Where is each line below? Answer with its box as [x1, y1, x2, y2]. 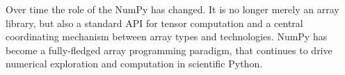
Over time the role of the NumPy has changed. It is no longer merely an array [6, 2, 339, 16]
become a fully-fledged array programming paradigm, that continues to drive [6, 42, 332, 57]
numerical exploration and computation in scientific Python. [6, 56, 263, 71]
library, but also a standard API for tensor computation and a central [6, 15, 303, 30]
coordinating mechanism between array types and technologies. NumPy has [6, 29, 328, 44]
